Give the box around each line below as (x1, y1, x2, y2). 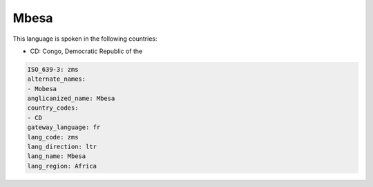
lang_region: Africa (27, 162, 97, 170)
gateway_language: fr (27, 124, 101, 131)
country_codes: (27, 104, 79, 112)
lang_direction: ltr (27, 143, 97, 151)
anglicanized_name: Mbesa (27, 95, 115, 103)
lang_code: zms (27, 133, 79, 141)
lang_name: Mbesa (27, 152, 86, 160)
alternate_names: (27, 75, 86, 83)
